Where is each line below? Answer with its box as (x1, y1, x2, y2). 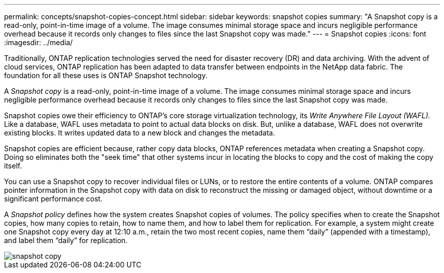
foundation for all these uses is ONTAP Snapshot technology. (4, 71, 208, 80)
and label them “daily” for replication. (4, 236, 128, 245)
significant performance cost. (4, 194, 103, 203)
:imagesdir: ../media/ (4, 38, 73, 47)
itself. (4, 161, 22, 170)
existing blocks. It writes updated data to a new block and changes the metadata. (4, 128, 275, 137)
